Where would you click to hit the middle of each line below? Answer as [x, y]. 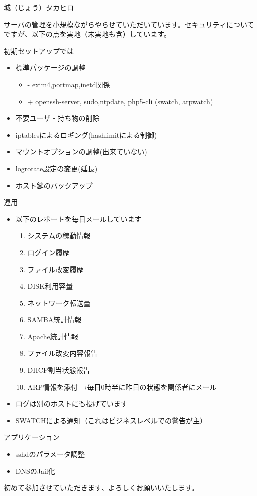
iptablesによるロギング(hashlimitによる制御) [86, 134]
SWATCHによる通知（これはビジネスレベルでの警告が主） [111, 420]
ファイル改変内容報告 [63, 353]
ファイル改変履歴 [56, 269]
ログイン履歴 [49, 252]
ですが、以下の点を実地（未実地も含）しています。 [87, 34]
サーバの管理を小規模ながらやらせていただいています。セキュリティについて [129, 24]
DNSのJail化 [35, 471]
